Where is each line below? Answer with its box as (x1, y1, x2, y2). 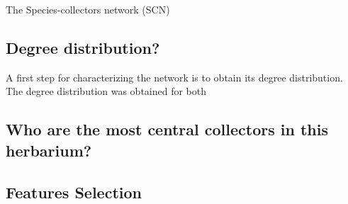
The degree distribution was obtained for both (6, 84, 207, 98)
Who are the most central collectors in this (6, 118, 328, 140)
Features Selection (6, 181, 142, 203)
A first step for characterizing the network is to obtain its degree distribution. (6, 69, 343, 84)
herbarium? (6, 139, 92, 161)
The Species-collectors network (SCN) (6, 2, 170, 16)
